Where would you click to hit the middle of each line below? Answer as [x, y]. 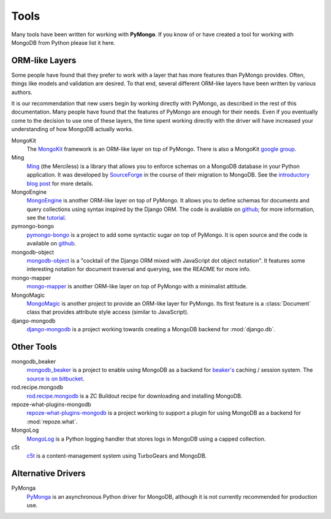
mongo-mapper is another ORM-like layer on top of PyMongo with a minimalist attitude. [137, 286]
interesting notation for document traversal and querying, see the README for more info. [139, 269]
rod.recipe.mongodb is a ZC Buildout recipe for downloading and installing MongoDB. [135, 396]
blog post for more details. [60, 183]
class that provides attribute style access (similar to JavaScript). [108, 312]
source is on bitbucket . [56, 379]
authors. [22, 92]
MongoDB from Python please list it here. [63, 42]
